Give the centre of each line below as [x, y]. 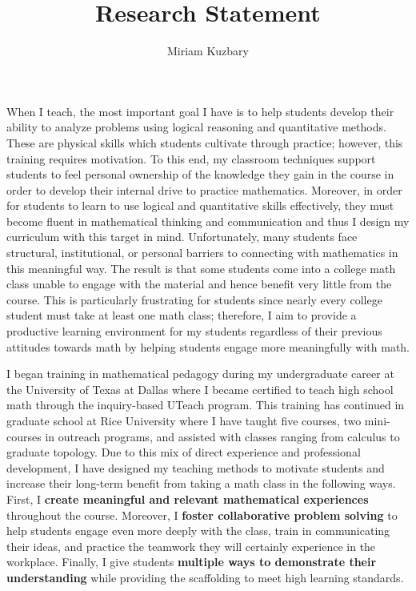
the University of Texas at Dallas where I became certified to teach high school [200, 389]
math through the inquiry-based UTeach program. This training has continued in [206, 405]
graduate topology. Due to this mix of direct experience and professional [184, 452]
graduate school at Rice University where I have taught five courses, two [184, 420]
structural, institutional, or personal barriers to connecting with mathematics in [202, 253]
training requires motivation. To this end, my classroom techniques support [191, 158]
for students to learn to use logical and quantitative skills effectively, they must [200, 205]
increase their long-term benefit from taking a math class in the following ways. [201, 483]
